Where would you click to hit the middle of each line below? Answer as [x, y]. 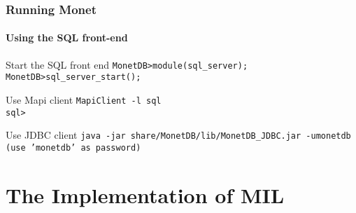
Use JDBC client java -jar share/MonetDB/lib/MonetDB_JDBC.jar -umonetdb [178, 135]
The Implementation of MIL [145, 194]
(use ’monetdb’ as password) [73, 147]
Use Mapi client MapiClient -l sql [84, 99]
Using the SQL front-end [67, 37]
